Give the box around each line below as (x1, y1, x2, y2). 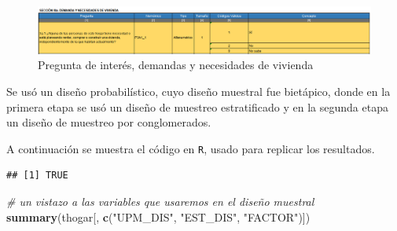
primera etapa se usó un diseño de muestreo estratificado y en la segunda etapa (6, 98, 388, 115)
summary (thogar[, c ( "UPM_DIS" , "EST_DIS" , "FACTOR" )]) (6, 208, 311, 225)
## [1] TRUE (6, 170, 68, 181)
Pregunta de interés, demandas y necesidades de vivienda (38, 57, 314, 73)
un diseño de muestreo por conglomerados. (6, 114, 211, 130)
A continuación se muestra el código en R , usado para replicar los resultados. (6, 140, 375, 156)
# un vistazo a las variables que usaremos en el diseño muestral (6, 193, 314, 210)
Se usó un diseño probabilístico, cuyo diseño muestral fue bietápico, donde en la (6, 83, 391, 100)
